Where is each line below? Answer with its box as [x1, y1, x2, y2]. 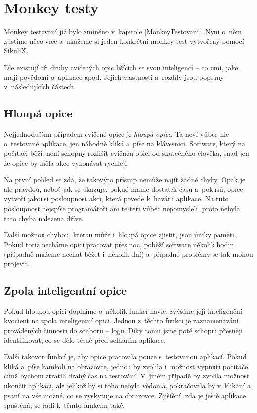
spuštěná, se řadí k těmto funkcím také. [4, 400, 125, 410]
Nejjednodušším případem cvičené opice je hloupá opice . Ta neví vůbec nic [4, 128, 229, 139]
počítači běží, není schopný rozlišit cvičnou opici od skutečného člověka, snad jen [4, 148, 249, 158]
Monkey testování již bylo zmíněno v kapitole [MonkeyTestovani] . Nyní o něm [4, 26, 242, 37]
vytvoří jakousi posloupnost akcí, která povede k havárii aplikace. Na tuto [4, 193, 229, 204]
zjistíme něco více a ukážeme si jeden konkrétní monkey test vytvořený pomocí [4, 36, 244, 46]
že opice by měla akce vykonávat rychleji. [4, 157, 129, 168]
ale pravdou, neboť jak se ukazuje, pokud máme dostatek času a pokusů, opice [4, 184, 243, 194]
